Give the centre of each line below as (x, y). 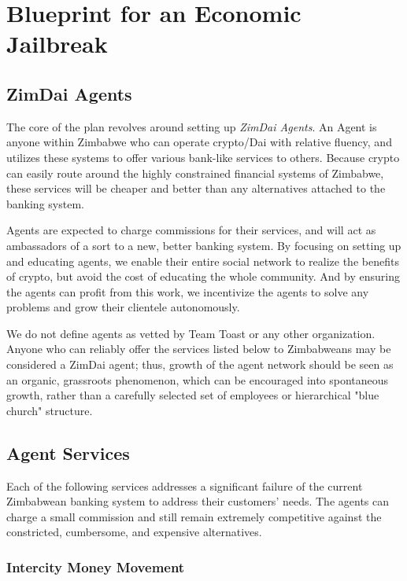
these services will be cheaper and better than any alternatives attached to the (196, 188)
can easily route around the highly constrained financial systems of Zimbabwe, (195, 173)
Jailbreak (57, 44)
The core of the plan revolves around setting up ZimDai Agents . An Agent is (192, 126)
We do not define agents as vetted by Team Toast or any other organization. (191, 333)
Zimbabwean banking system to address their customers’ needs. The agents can (198, 501)
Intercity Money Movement (96, 566)
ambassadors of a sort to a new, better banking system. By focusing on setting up (204, 245)
